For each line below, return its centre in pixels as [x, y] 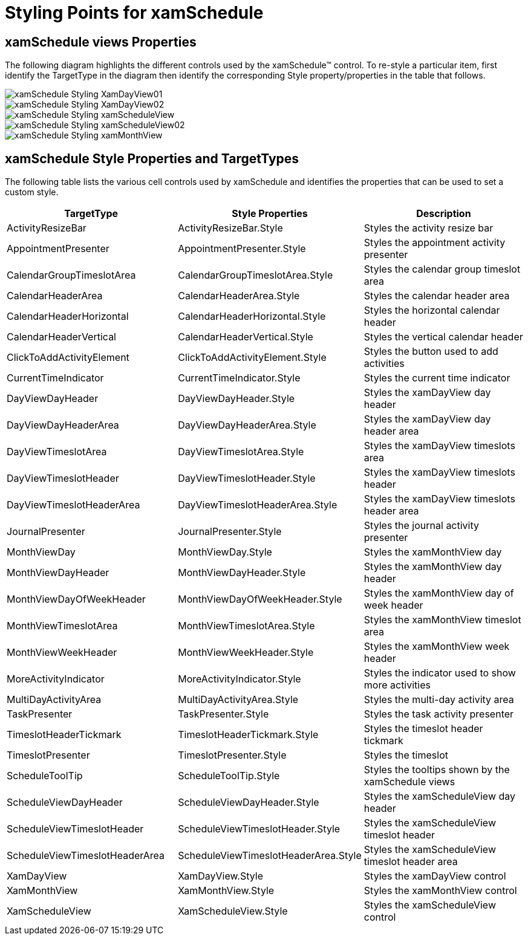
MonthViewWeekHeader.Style [246, 653]
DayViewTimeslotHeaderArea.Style [258, 505]
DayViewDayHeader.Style [236, 399]
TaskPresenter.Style [223, 714]
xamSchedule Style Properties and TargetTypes [152, 158]
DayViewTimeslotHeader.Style [247, 478]
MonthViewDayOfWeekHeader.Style [260, 599]
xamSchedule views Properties [101, 42]
